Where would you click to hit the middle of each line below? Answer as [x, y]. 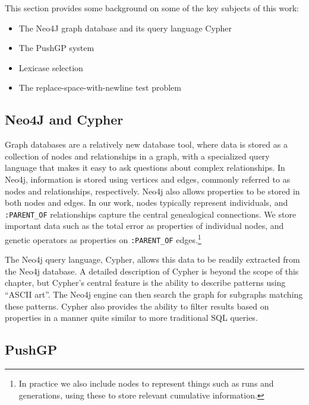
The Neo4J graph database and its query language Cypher [125, 28]
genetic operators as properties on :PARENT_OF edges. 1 [103, 238]
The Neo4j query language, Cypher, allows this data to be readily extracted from [152, 259]
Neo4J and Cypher [64, 119]
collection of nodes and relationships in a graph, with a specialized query [137, 156]
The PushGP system [56, 48]
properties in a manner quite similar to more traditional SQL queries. [131, 318]
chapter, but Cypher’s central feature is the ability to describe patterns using [145, 283]
